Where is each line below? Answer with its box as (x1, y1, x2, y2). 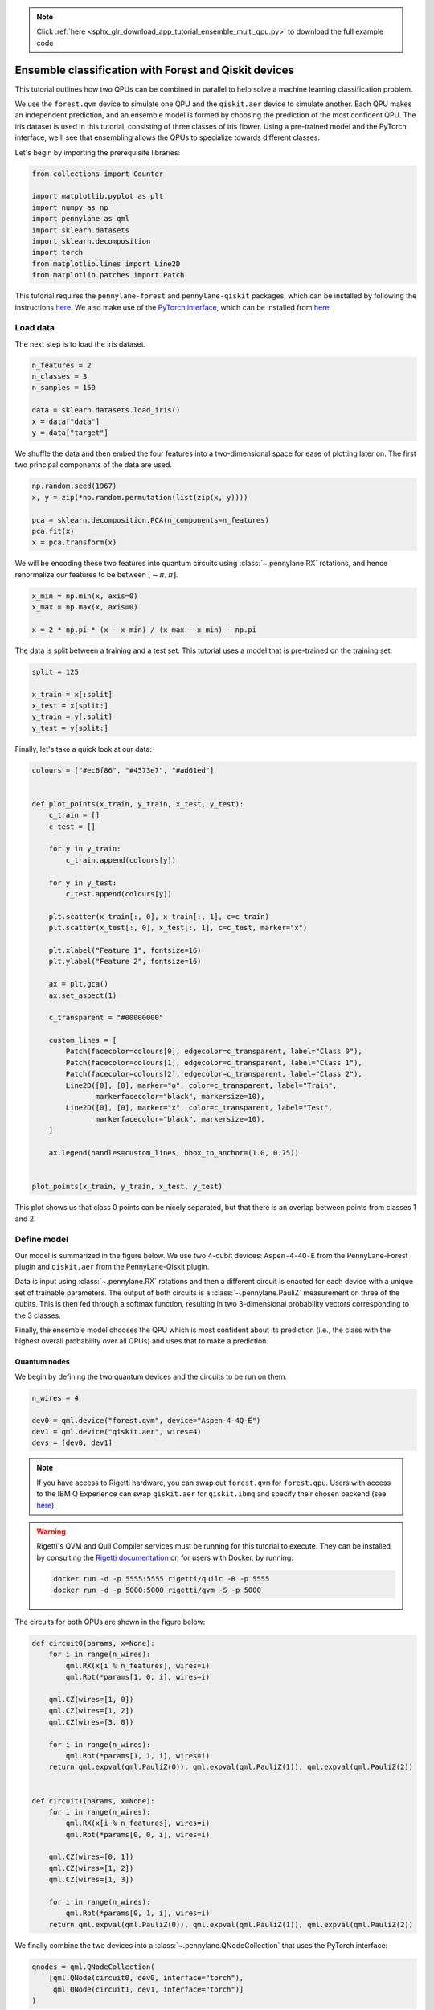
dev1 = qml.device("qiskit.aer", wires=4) (31, 1427, 202, 1436)
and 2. (14, 1214, 36, 1224)
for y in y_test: (48, 878, 117, 888)
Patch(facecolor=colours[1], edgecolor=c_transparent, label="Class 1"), (65, 1058, 363, 1067)
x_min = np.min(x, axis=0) (31, 591, 138, 601)
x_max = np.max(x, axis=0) (31, 603, 138, 612)
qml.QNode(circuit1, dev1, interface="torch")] (52, 1984, 244, 1994)
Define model (14, 1234, 68, 1245)
